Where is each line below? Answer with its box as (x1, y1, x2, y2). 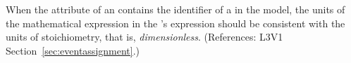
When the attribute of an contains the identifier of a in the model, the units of (6, 2, 345, 16)
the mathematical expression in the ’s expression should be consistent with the (6, 15, 345, 30)
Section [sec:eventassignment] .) (6, 43, 140, 57)
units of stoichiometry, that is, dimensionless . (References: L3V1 (6, 29, 283, 44)
